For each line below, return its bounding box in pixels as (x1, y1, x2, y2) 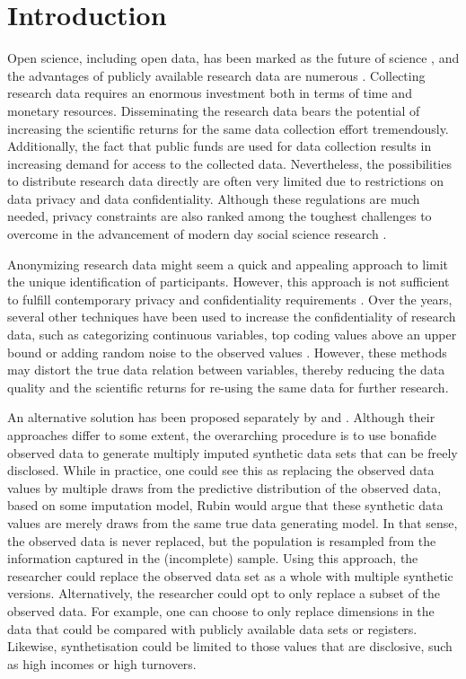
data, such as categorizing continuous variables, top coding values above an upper (7, 325, 457, 344)
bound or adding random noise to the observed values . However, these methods (7, 342, 447, 361)
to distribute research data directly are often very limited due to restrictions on (7, 172, 444, 190)
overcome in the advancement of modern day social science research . (7, 225, 387, 243)
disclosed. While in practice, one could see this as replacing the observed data (7, 461, 435, 480)
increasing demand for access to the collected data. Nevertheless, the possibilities (7, 154, 452, 172)
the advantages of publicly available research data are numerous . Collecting (7, 66, 426, 84)
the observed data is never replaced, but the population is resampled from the (7, 531, 436, 550)
